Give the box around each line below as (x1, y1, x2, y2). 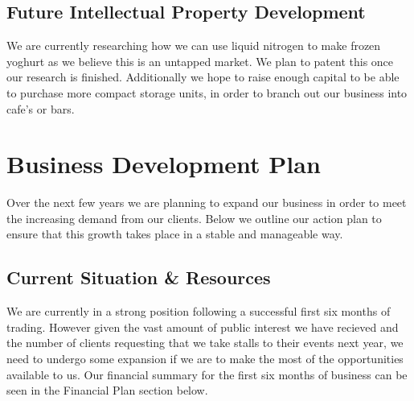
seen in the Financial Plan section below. (6, 382, 208, 399)
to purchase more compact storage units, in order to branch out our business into (6, 84, 408, 101)
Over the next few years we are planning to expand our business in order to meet (6, 194, 407, 211)
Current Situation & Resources (6, 265, 271, 290)
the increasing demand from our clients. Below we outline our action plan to (6, 209, 382, 226)
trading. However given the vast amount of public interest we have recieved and (6, 318, 399, 335)
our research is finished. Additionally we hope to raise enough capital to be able (6, 68, 400, 85)
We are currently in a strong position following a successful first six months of (6, 303, 391, 320)
